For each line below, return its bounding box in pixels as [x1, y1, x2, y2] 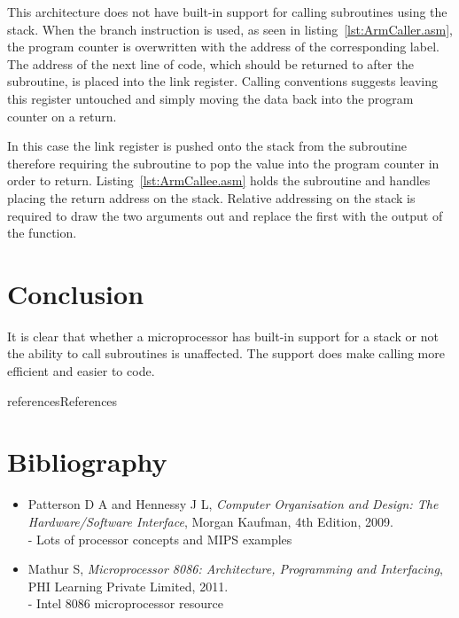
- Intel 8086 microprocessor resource [27, 594, 223, 613]
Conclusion [7, 275, 144, 311]
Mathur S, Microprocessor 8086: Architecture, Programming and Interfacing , [27, 559, 443, 578]
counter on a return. [7, 106, 117, 125]
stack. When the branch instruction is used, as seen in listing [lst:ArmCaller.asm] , [7, 20, 453, 38]
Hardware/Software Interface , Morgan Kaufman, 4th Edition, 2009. [27, 512, 393, 530]
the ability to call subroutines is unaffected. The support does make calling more [7, 344, 445, 363]
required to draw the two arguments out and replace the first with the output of [7, 206, 443, 224]
